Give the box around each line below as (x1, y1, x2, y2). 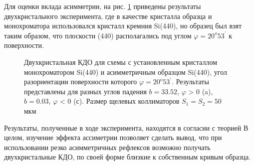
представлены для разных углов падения (24, 86, 147, 96)
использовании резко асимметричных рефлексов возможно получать (4, 142, 211, 152)
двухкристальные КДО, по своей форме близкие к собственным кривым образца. (4, 152, 251, 162)
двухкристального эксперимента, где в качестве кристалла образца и (4, 10, 212, 21)
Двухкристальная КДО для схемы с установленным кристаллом (24, 56, 218, 67)
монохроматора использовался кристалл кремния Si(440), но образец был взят (4, 20, 242, 31)
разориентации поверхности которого (24, 76, 137, 87)
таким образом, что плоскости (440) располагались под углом (4, 30, 192, 40)
